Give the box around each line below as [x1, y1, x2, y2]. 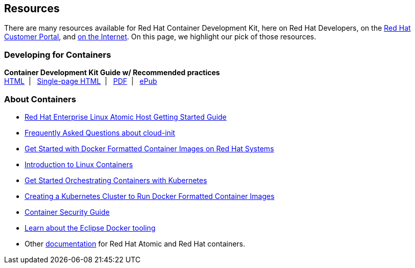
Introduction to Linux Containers [25, 160, 133, 169]
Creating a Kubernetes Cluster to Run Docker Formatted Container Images [25, 191, 275, 200]
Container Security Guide [25, 207, 110, 216]
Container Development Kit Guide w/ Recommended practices [4, 68, 220, 77]
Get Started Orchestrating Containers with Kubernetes [25, 175, 207, 185]
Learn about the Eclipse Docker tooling [25, 223, 156, 232]
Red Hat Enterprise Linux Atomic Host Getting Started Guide [25, 112, 227, 121]
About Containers [4, 94, 76, 104]
